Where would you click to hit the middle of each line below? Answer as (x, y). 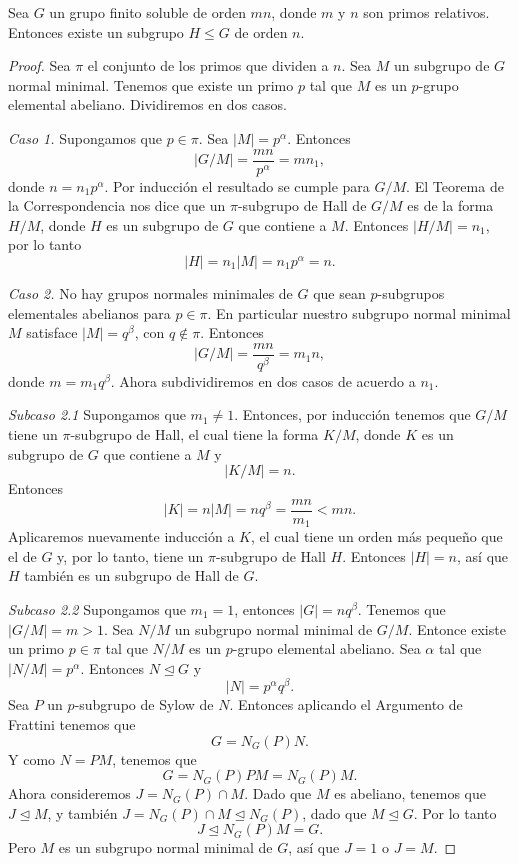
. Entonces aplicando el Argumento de (346, 704)
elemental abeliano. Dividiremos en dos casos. (147, 104)
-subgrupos (411, 293)
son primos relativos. (426, 12)
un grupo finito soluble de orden (147, 12)
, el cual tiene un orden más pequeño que (377, 536)
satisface (52, 332)
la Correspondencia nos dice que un (117, 205)
